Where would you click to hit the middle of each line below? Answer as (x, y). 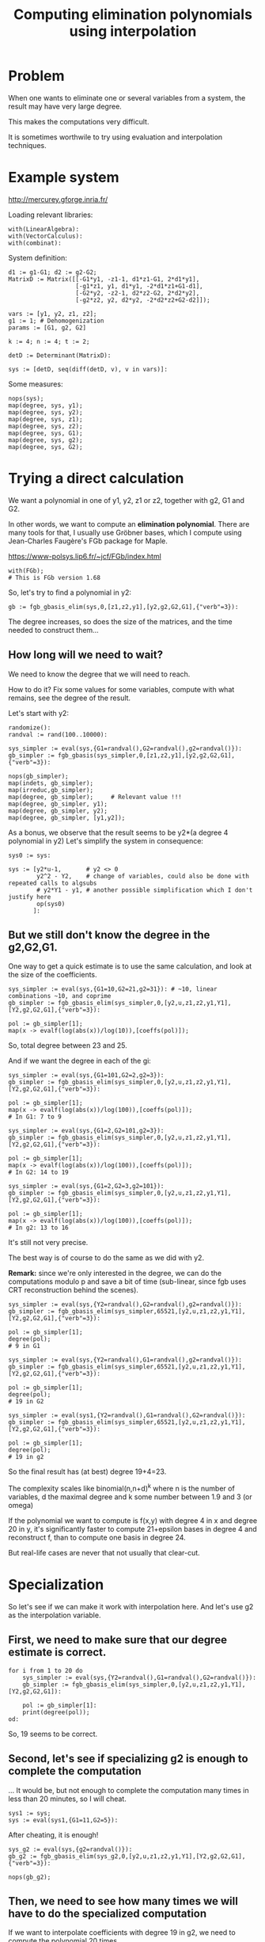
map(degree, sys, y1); (45, 406)
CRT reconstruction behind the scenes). (73, 1290)
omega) (21, 1506)
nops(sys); (26, 398)
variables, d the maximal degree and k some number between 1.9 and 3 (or (131, 1497)
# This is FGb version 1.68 (55, 577)
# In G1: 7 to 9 (35, 1117)
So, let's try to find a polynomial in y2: (70, 592)
